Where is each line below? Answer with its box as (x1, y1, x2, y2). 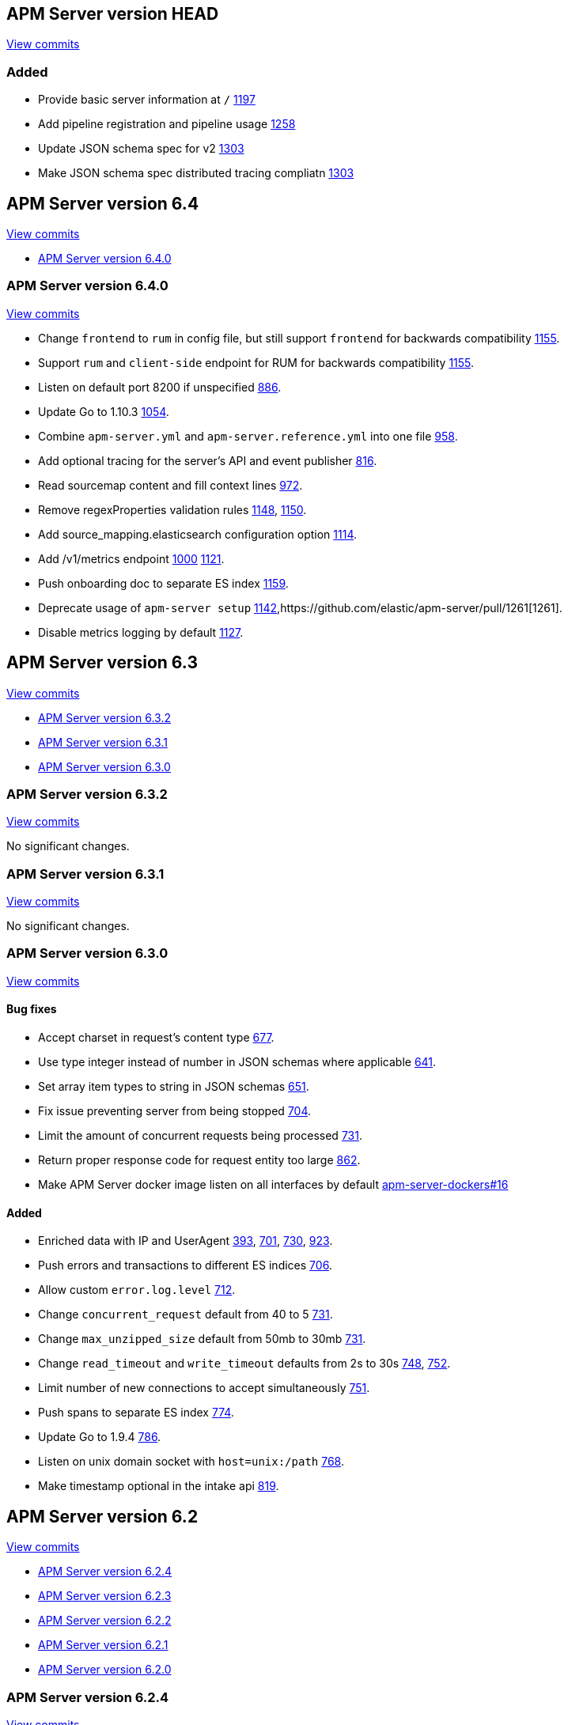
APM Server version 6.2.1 (38, 1638, 169, 1652)
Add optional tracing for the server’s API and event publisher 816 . (38, 453, 377, 467)
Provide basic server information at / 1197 (38, 93, 256, 107)
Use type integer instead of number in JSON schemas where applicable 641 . (38, 1055, 437, 1069)
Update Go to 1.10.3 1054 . (38, 404, 169, 418)
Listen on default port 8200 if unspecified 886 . (38, 380, 282, 394)
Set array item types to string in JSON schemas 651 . (38, 1080, 309, 1094)
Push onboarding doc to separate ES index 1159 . (38, 576, 289, 590)
